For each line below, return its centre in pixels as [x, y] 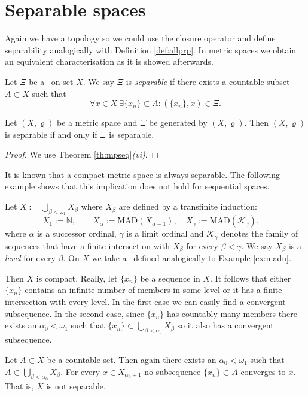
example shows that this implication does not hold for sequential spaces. [137, 186]
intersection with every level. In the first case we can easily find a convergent [145, 301]
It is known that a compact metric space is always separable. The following [143, 174]
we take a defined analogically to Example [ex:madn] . [191, 258]
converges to [263, 371]
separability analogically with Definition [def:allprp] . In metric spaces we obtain [151, 49]
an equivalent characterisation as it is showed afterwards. [109, 61]
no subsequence [173, 371]
